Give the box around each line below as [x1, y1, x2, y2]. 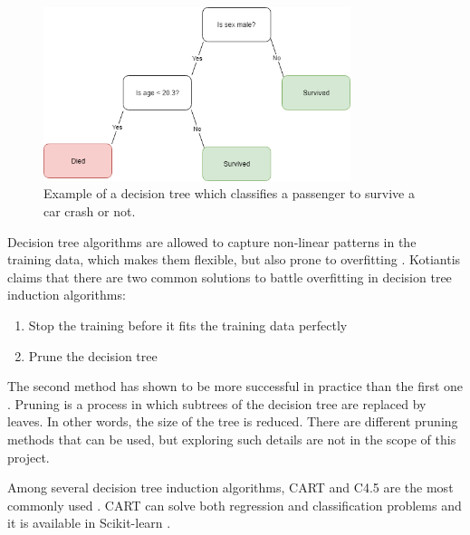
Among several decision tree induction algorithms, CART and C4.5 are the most [7, 478, 454, 497]
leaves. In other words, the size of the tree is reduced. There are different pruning [7, 412, 458, 431]
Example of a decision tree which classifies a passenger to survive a [43, 184, 415, 203]
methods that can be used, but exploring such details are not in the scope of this [7, 429, 456, 448]
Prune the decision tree [28, 346, 158, 365]
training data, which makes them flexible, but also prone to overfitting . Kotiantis [7, 250, 461, 269]
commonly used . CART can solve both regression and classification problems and [7, 495, 462, 514]
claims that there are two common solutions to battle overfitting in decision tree [7, 267, 452, 286]
